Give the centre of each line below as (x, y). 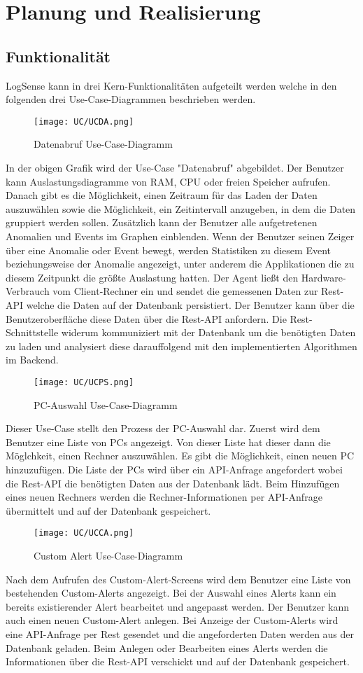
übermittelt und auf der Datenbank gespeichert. (108, 510)
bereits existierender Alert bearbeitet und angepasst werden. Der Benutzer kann (178, 606)
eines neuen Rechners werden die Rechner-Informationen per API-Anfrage (164, 497)
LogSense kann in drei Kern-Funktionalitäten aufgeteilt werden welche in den (171, 85)
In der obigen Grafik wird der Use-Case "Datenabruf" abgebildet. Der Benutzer (175, 168)
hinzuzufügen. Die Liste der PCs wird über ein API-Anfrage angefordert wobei (174, 469)
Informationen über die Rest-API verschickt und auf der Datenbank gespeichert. (178, 661)
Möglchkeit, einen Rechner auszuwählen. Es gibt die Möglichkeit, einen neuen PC (180, 456)
